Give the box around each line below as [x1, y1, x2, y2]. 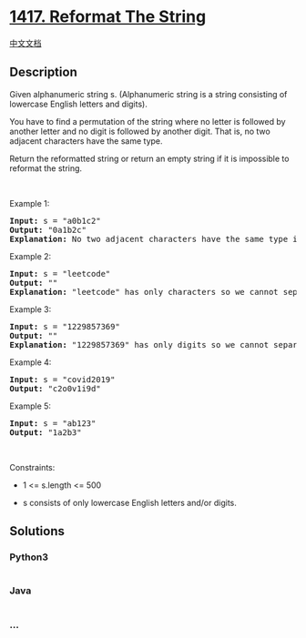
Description [9, 65, 77, 80]
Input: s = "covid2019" [9, 374, 116, 384]
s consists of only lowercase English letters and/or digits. [22, 497, 237, 508]
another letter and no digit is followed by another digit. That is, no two [9, 126, 270, 137]
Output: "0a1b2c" [9, 225, 87, 235]
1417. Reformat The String [9, 6, 207, 27]
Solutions [9, 523, 66, 539]
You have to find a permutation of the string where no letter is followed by [9, 116, 286, 127]
